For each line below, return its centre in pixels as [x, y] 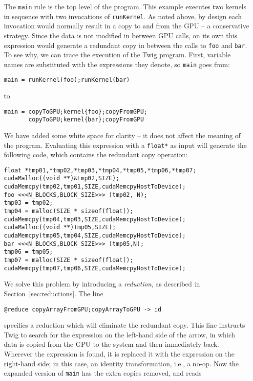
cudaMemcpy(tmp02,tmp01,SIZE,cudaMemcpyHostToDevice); [95, 187]
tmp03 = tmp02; [29, 203]
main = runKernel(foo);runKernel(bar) [67, 80]
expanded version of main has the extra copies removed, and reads [103, 373]
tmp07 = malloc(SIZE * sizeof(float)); [69, 260]
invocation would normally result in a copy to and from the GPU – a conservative [126, 26]
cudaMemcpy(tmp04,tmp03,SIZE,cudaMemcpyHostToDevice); [95, 219]
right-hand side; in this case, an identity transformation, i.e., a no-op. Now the [121, 363]
